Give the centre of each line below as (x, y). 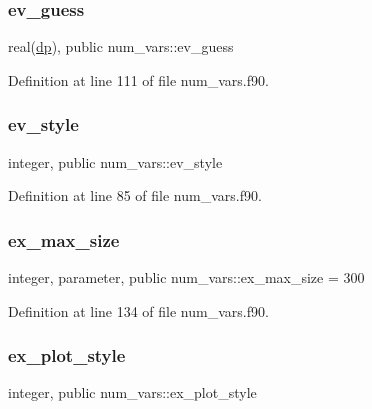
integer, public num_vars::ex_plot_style (132, 392)
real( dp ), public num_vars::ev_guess (121, 46)
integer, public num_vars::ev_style (115, 161)
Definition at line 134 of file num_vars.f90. (138, 310)
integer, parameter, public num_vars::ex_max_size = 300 (186, 277)
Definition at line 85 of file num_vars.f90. (135, 195)
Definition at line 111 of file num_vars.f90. (138, 79)
